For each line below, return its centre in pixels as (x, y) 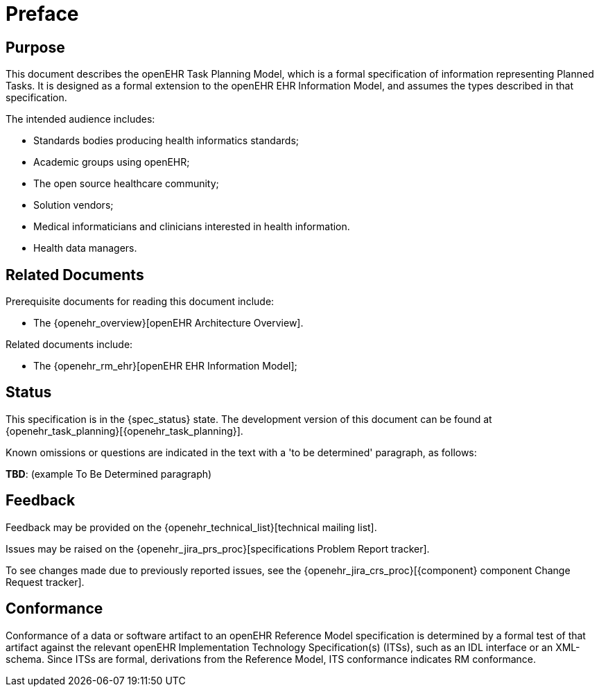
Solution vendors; (73, 205)
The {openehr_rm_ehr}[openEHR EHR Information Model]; (165, 366)
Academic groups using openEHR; (112, 162)
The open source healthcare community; (126, 184)
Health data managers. (85, 248)
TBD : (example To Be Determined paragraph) (109, 474)
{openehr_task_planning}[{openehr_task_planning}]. (124, 431)
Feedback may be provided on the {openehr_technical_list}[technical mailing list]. (191, 527)
